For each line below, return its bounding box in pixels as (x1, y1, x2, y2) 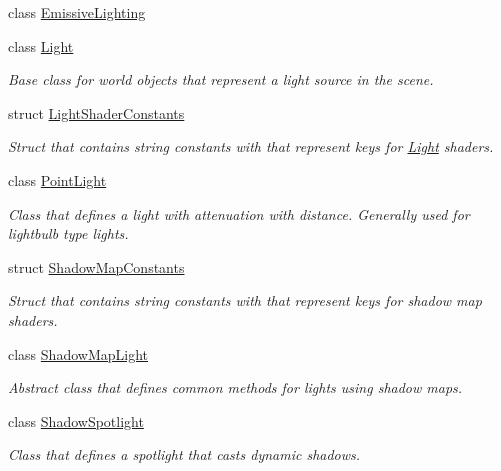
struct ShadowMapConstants (8, 256, 185, 277)
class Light (8, 35, 74, 56)
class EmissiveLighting (8, 2, 146, 22)
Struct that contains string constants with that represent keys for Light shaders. (8, 136, 494, 157)
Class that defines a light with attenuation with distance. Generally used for (8, 203, 470, 224)
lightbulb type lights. (8, 223, 129, 244)
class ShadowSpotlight (8, 410, 144, 431)
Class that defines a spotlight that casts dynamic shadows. (8, 444, 361, 465)
